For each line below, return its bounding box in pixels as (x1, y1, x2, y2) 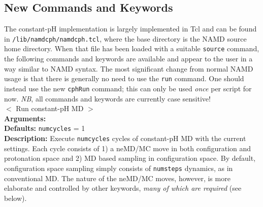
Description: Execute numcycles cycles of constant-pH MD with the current (4, 133, 246, 144)
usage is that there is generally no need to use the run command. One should (4, 73, 244, 84)
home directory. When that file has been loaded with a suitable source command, (4, 43, 259, 54)
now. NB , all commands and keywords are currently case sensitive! (4, 93, 211, 103)
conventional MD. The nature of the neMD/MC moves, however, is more (4, 172, 231, 183)
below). (4, 192, 27, 203)
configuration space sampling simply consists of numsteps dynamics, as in (4, 162, 233, 173)
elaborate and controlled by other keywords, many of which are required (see (4, 183, 242, 193)
